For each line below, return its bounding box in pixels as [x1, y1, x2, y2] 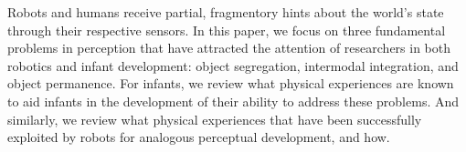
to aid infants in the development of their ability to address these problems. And [7, 91, 460, 110]
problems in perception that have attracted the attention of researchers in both [7, 38, 451, 57]
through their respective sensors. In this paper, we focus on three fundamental [7, 20, 446, 39]
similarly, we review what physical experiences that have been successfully [7, 109, 422, 128]
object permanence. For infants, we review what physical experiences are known [7, 74, 454, 93]
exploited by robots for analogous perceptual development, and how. [7, 127, 390, 147]
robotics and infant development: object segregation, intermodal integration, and [7, 56, 459, 75]
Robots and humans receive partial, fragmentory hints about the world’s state [7, 3, 444, 21]
